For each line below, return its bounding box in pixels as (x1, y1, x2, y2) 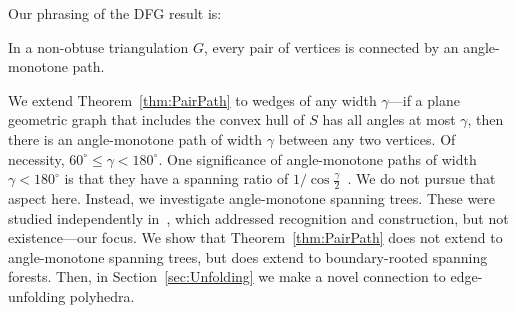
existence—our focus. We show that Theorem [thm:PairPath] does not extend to (8, 227, 503, 248)
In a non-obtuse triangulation (8, 36, 189, 57)
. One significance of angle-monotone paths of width (158, 148, 477, 169)
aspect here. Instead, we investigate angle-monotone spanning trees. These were (8, 187, 496, 208)
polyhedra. (69, 285, 135, 306)
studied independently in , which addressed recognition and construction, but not (8, 207, 509, 228)
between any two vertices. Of (278, 128, 456, 149)
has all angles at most (322, 109, 456, 130)
